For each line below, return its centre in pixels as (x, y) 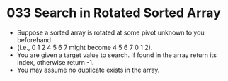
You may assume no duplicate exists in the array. (88, 70)
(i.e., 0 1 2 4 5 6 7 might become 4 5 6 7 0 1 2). (85, 47)
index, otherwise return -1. (55, 62)
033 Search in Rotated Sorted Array (114, 13)
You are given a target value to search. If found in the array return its (117, 55)
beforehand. (35, 39)
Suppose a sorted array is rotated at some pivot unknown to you (110, 32)
